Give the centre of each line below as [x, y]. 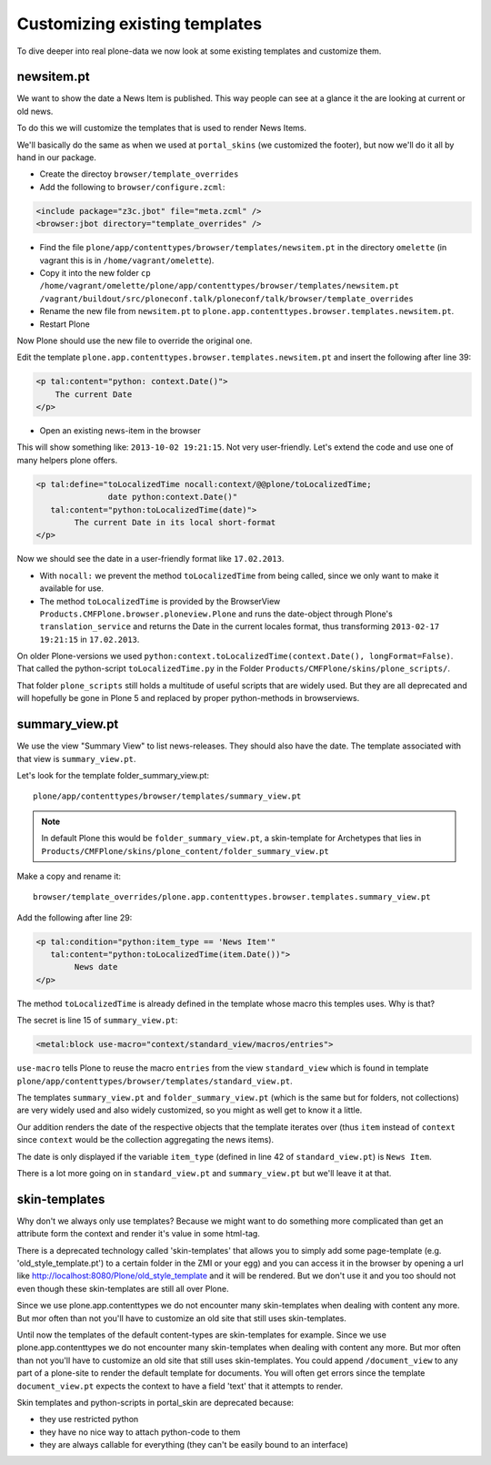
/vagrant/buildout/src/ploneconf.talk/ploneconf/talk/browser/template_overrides [226, 299]
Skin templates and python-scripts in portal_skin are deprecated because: [155, 1402]
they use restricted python [89, 1419]
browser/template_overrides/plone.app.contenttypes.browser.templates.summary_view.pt [232, 897]
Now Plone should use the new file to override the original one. [135, 341]
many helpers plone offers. [67, 460]
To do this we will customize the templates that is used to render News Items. [161, 128]
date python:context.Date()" [173, 497]
